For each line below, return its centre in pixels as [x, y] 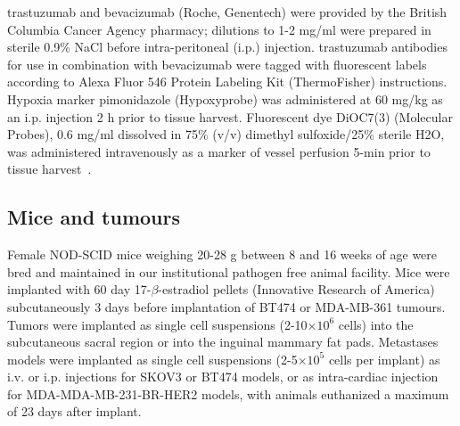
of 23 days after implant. [74, 411]
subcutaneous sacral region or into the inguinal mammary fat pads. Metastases [223, 342]
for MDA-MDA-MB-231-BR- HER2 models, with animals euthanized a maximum [228, 393]
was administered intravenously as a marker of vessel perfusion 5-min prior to [219, 151]
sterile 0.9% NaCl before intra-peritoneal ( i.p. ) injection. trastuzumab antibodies [227, 47]
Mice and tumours [94, 217]
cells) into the [376, 324]
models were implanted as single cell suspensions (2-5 [152, 359]
